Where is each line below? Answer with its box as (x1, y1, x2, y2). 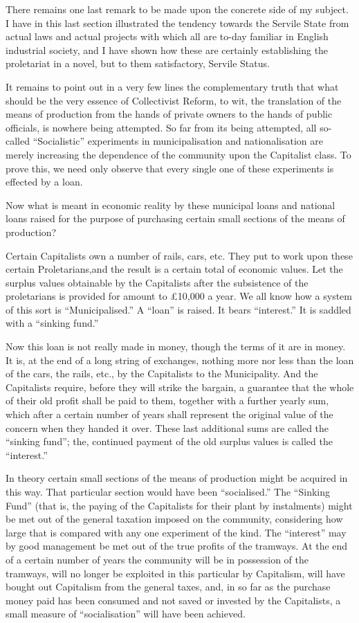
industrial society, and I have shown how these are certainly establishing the (6, 42, 329, 57)
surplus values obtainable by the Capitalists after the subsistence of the (6, 275, 309, 289)
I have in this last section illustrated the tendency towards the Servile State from (6, 15, 349, 30)
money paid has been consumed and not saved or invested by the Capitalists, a (6, 593, 341, 607)
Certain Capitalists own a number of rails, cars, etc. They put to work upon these (6, 248, 353, 262)
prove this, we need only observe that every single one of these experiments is (6, 161, 334, 175)
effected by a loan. (6, 174, 83, 189)
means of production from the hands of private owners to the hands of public (6, 107, 333, 121)
